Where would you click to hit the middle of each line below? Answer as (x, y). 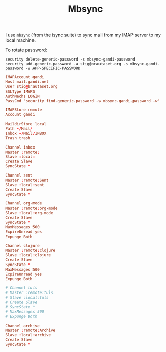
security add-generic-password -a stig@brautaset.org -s (67, 64)
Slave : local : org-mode (29, 213)
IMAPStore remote (24, 110)
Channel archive (22, 326)
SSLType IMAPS (20, 91)
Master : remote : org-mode (31, 208)
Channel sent (19, 175)
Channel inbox (20, 147)
